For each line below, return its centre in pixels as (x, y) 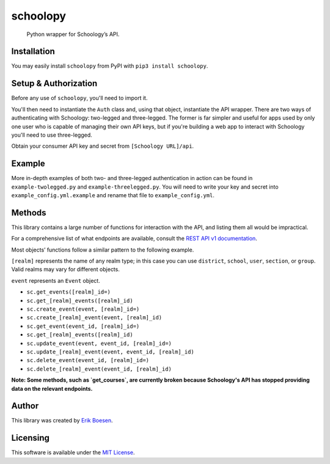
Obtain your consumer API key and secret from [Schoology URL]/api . (103, 146)
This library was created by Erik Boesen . (62, 421)
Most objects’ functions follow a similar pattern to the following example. (103, 250)
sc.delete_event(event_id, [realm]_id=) (88, 361)
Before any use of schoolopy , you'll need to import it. (79, 98)
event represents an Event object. (56, 280)
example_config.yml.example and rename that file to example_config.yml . (113, 195)
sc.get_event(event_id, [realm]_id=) (83, 326)
